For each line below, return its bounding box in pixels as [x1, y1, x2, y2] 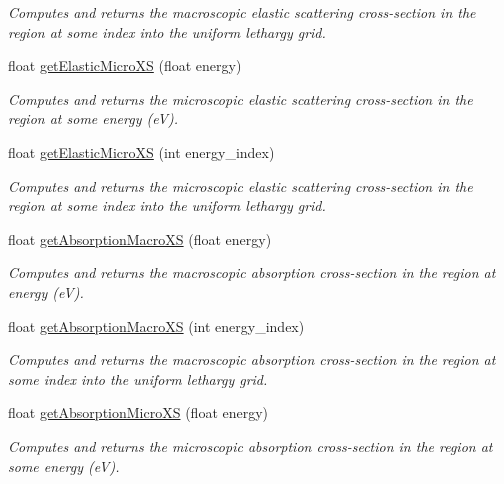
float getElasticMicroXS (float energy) [8, 55, 242, 76]
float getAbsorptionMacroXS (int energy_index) [8, 315, 305, 336]
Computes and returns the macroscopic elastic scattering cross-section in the [8, 2, 476, 22]
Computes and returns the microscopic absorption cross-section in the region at [8, 435, 493, 456]
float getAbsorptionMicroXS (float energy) [8, 402, 269, 423]
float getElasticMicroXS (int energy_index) [8, 141, 275, 162]
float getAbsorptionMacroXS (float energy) [8, 228, 272, 249]
